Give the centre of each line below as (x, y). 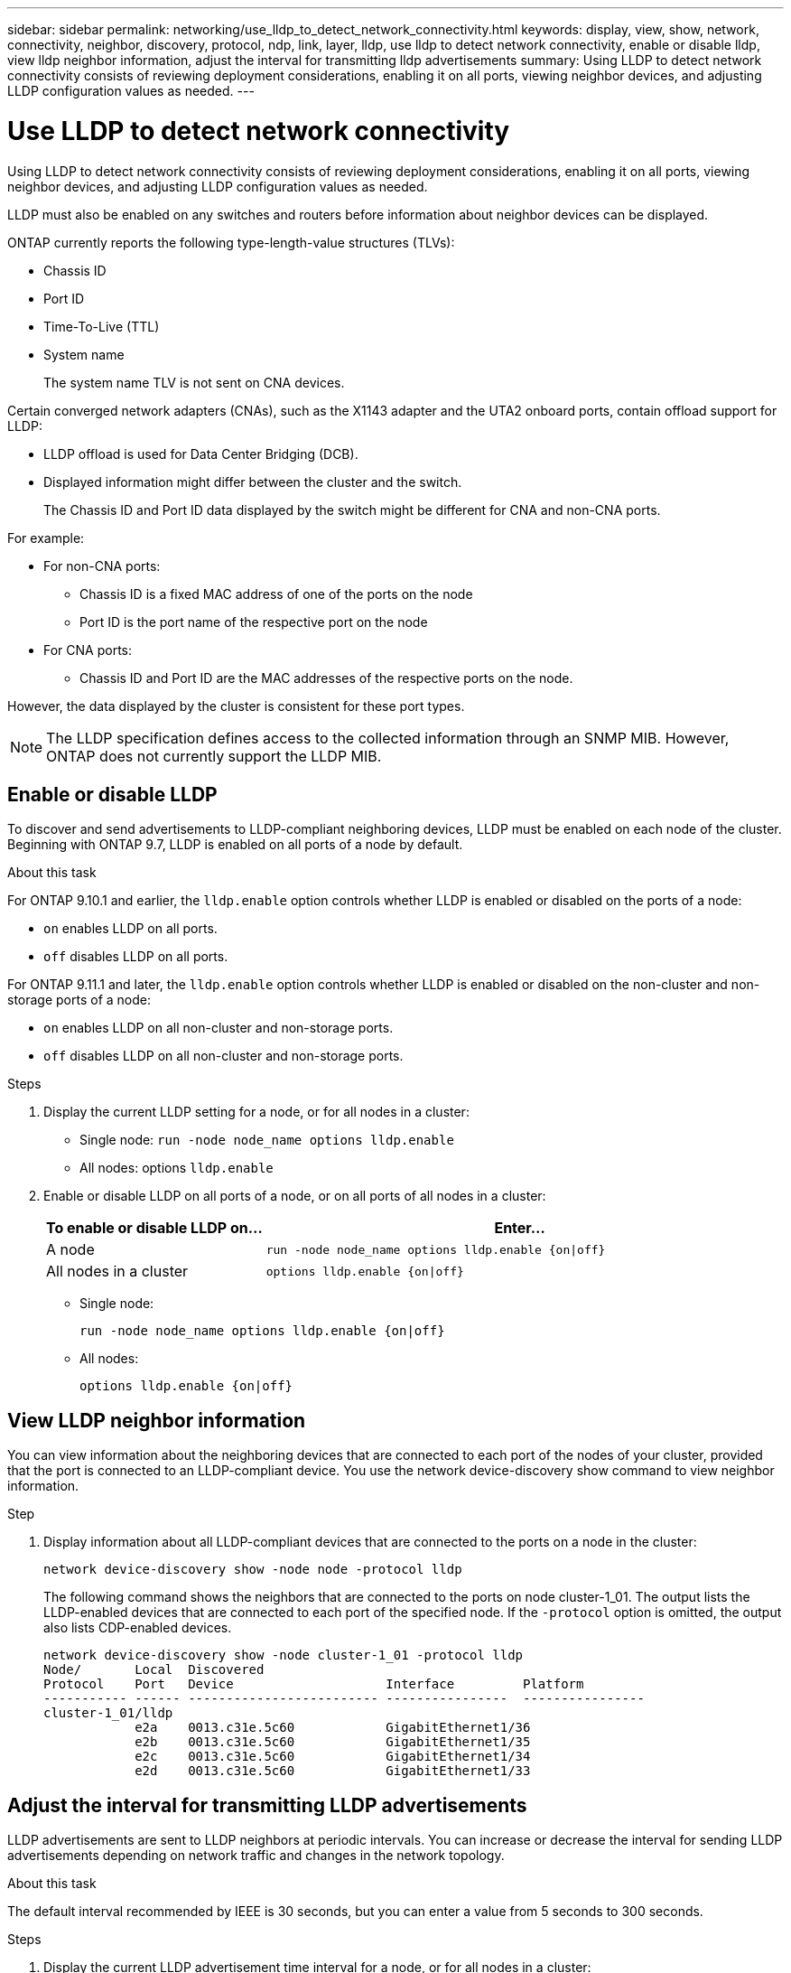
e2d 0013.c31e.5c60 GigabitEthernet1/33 (333, 1771)
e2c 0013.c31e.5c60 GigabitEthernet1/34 (333, 1757)
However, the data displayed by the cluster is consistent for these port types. (236, 706)
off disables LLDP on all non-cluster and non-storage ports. (223, 1056)
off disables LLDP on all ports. (136, 957)
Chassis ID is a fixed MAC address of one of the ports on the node (276, 594)
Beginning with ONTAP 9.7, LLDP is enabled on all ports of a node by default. (235, 845)
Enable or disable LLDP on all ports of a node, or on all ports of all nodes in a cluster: (295, 1196)
